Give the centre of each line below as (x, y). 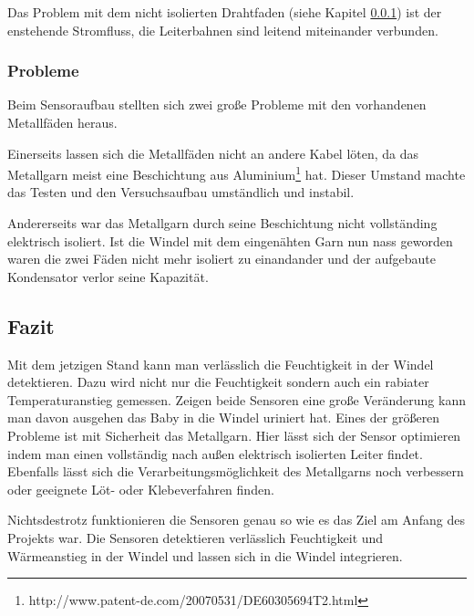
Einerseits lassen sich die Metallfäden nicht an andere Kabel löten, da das (213, 153)
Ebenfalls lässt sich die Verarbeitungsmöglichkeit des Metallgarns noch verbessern (236, 471)
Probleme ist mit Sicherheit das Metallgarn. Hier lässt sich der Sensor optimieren (234, 435)
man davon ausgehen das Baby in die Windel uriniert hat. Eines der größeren (224, 418)
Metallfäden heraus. (62, 122)
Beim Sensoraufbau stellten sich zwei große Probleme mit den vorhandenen (217, 104)
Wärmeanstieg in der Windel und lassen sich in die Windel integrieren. (205, 555)
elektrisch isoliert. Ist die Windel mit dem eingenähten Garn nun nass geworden (230, 240)
